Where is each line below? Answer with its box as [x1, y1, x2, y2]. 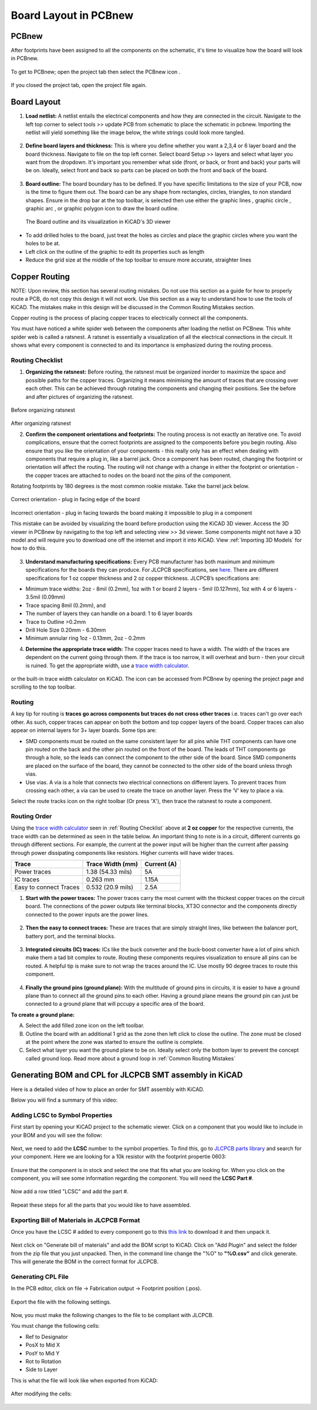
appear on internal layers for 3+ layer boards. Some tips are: [11, 727, 157, 734]
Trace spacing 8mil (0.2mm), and [25, 602, 106, 609]
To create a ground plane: [11, 1011, 75, 1018]
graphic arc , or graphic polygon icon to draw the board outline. [25, 205, 179, 212]
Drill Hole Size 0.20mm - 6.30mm [25, 626, 106, 633]
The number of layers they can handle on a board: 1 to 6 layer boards [25, 610, 193, 617]
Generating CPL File [11, 1273, 69, 1281]
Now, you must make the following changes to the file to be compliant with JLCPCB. [11, 1312, 214, 1319]
